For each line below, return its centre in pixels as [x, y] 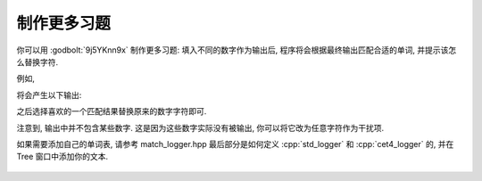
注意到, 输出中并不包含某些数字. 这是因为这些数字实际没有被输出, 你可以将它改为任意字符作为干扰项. [200, 128]
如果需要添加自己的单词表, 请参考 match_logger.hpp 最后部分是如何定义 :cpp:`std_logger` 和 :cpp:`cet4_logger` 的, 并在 [235, 144]
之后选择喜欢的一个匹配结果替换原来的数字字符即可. [112, 111]
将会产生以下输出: [49, 95]
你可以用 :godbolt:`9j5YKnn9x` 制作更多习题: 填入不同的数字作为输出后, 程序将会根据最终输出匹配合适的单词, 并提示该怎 [237, 50]
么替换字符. [37, 62]
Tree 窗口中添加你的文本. [62, 157]
